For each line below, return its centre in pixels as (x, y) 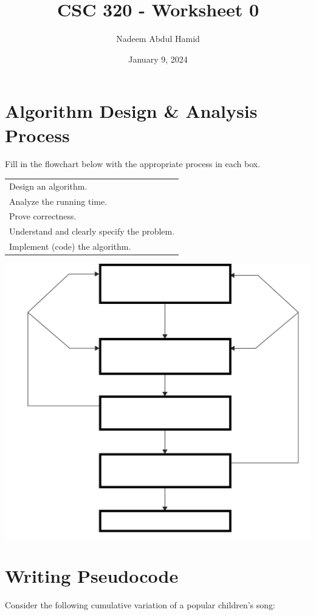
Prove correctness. (43, 216)
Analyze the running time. (58, 201)
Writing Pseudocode (92, 576)
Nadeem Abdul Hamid (158, 39)
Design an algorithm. (48, 186)
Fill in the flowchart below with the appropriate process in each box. (133, 164)
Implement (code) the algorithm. (70, 246)
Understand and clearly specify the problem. (92, 231)
